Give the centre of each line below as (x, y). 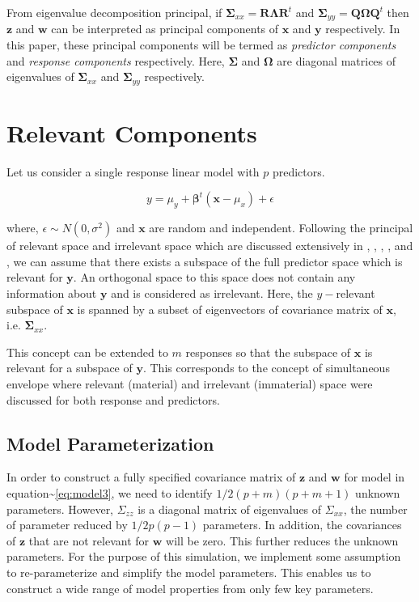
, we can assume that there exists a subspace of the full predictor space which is (205, 261)
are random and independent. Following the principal (281, 228)
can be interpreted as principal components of (165, 29)
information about (52, 293)
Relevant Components (132, 132)
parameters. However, (60, 509)
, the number (375, 509)
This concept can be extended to (87, 352)
